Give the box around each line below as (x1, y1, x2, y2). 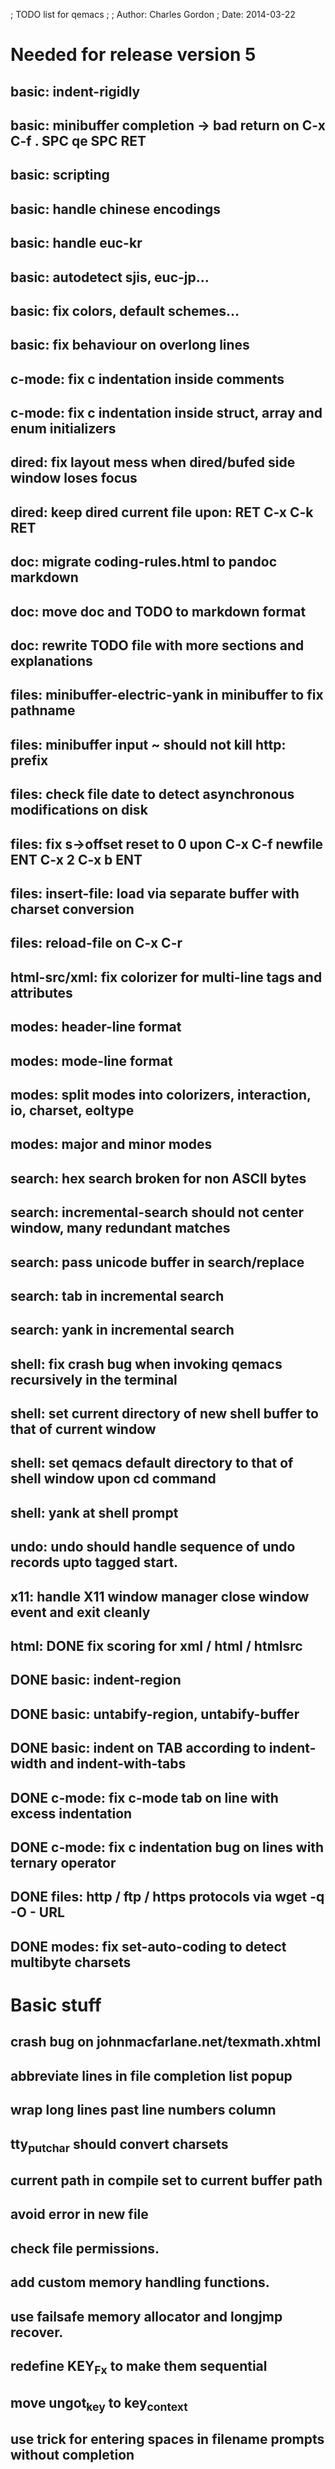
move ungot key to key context (10, 2394, 188, 2414)
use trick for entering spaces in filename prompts (10, 2431, 325, 2448)
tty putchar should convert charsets (10, 2135, 229, 2155)
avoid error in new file (10, 2206, 149, 2223)
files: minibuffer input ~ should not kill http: (10, 736, 287, 753)
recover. (10, 2324, 64, 2341)
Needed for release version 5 (10, 44, 257, 66)
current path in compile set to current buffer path (10, 2172, 323, 2189)
